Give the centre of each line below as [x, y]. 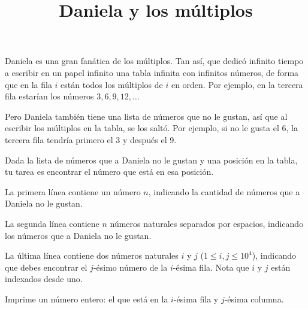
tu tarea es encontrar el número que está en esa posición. [109, 172]
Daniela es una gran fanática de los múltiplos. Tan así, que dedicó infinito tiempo [154, 61]
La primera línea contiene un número [73, 191]
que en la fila [28, 84]
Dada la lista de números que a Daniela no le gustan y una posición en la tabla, [151, 160]
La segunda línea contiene [52, 223]
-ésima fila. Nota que [211, 267]
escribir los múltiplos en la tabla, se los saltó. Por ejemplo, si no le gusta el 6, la [151, 128]
